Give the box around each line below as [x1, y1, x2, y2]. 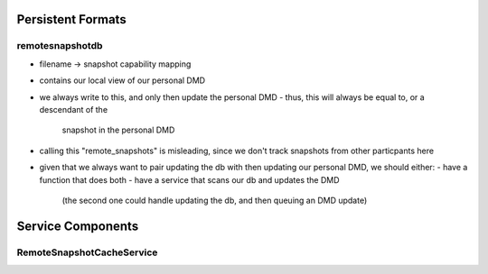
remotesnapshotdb [16, 40, 103, 52]
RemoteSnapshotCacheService [16, 246, 158, 259]
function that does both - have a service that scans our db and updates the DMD [39, 174, 340, 185]
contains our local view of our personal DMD [39, 75, 206, 86]
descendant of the [39, 104, 108, 114]
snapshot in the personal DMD [61, 124, 175, 135]
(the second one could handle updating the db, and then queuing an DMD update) [61, 195, 368, 205]
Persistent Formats [16, 12, 127, 27]
